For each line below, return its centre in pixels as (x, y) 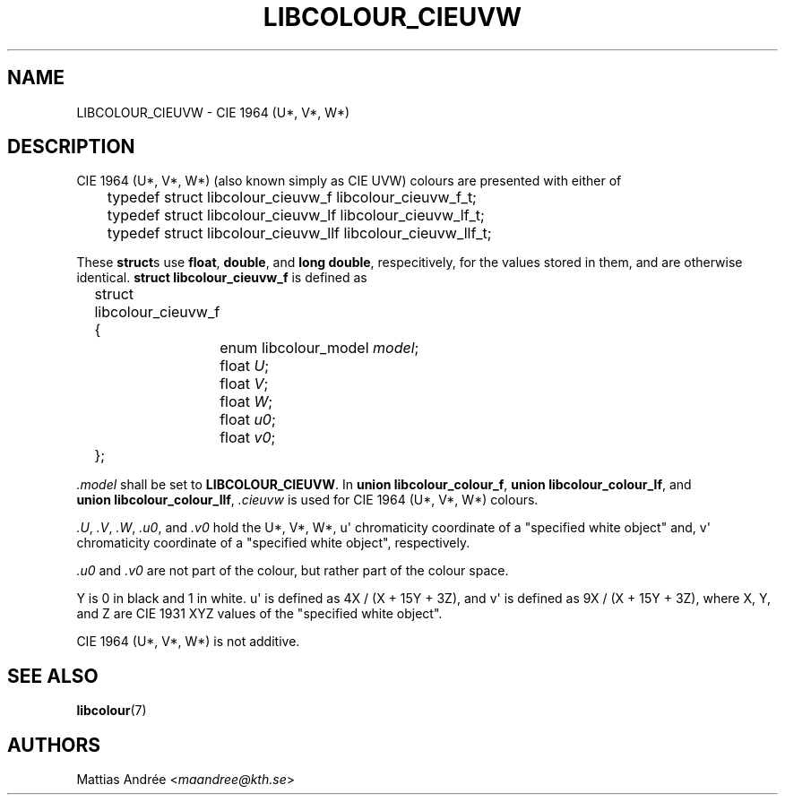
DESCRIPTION (71, 147)
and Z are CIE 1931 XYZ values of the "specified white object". (259, 614)
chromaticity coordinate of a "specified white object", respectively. (273, 543)
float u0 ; (248, 420)
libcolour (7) (112, 711)
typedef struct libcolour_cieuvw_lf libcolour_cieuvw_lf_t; (296, 216)
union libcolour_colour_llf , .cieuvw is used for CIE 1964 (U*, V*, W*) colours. (307, 500)
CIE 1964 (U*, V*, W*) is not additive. (188, 642)
